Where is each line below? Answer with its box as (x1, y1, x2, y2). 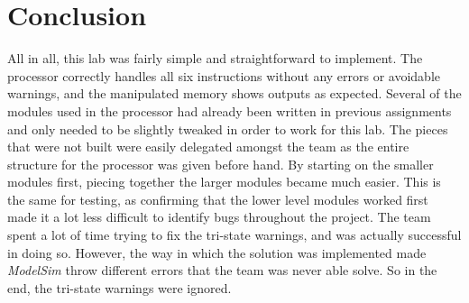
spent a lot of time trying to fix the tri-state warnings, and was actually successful (7, 225, 462, 244)
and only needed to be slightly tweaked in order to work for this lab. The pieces (7, 119, 448, 138)
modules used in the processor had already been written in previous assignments (7, 101, 452, 120)
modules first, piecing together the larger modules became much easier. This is (7, 172, 441, 191)
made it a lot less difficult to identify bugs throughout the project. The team (7, 207, 431, 226)
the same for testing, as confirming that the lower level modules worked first (7, 189, 428, 208)
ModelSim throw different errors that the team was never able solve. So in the (7, 261, 437, 280)
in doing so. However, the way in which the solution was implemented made (7, 243, 427, 262)
